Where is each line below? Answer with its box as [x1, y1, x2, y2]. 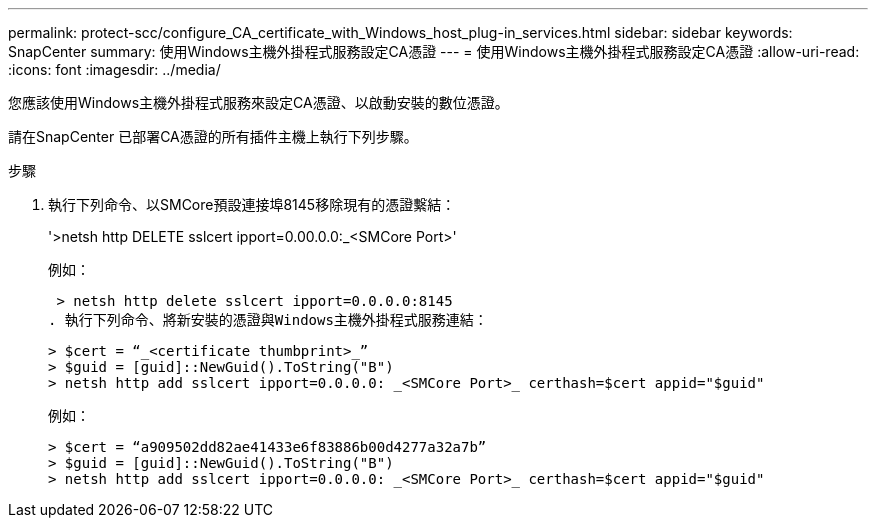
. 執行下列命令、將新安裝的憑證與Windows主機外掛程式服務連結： [48, 312, 488, 328]
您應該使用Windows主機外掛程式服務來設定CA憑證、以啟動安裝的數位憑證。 [8, 94, 509, 111]
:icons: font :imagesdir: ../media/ [8, 61, 221, 78]
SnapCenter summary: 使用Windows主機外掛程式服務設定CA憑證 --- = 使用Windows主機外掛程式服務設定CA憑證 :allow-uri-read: [8, 43, 860, 60]
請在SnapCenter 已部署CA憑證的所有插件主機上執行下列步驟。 [8, 128, 418, 145]
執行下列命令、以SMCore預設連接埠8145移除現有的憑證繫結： [48, 196, 456, 213]
